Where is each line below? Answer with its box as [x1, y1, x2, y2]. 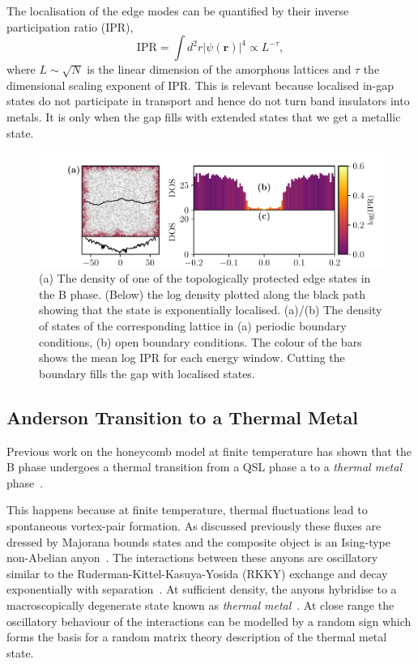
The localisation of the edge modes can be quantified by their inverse [6, 2, 349, 19]
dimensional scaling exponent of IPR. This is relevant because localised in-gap [6, 76, 395, 93]
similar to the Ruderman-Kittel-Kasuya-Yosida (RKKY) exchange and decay [6, 564, 388, 581]
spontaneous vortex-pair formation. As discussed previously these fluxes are [6, 517, 382, 534]
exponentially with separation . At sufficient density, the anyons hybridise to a [6, 581, 397, 598]
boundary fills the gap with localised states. [39, 364, 255, 381]
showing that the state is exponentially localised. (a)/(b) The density [39, 301, 382, 318]
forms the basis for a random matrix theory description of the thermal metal [6, 628, 387, 645]
